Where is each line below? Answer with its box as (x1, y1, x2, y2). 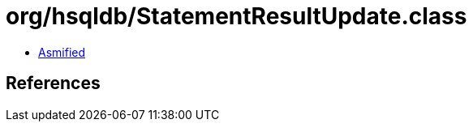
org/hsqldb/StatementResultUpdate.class (6, 2, 467, 30)
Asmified (38, 45, 86, 59)
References (6, 73, 101, 94)
